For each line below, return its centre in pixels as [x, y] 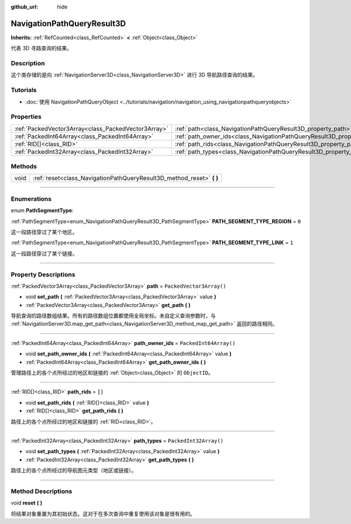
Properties [26, 117]
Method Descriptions [42, 491]
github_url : [24, 7]
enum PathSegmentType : [42, 211]
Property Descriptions [43, 274]
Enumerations [31, 199]
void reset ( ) [27, 503]
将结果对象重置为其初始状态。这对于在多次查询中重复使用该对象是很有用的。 [103, 513]
